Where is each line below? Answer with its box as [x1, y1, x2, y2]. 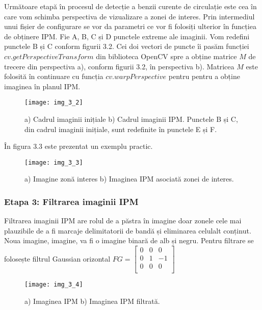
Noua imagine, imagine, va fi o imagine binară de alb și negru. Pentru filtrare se [4, 235, 254, 246]
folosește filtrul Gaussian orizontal [4, 253, 111, 264]
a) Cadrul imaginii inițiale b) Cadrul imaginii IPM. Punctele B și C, [24, 114, 238, 124]
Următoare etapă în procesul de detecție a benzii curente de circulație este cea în [4, 1, 257, 11]
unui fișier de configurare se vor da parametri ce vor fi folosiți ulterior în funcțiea [4, 21, 256, 32]
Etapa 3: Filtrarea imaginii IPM [4, 195, 139, 208]
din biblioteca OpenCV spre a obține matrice [96, 50, 237, 61]
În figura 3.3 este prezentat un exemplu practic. [4, 141, 153, 151]
